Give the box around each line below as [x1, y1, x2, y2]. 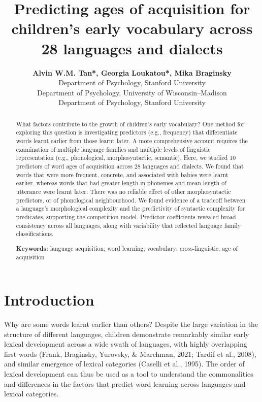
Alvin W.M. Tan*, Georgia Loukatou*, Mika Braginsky [32, 67, 232, 78]
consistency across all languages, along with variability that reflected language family [16, 221, 241, 229]
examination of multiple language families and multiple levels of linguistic [16, 145, 211, 153]
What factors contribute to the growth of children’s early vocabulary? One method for [16, 119, 245, 128]
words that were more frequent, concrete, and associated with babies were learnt [16, 170, 228, 179]
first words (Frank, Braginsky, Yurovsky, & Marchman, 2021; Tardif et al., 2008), [4, 348, 256, 359]
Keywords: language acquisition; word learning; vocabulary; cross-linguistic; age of [16, 244, 238, 253]
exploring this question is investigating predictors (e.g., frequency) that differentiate [16, 128, 238, 137]
